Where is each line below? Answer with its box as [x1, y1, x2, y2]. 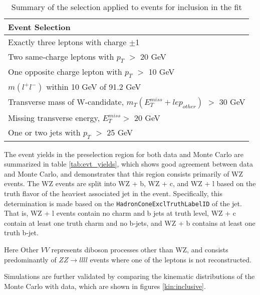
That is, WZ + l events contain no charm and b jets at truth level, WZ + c [4, 208, 236, 218]
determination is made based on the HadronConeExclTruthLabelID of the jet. [4, 198, 242, 208]
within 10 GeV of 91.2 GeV [46, 81, 141, 93]
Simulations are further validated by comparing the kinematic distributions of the [4, 271, 255, 281]
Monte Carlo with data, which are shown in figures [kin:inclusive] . [4, 280, 206, 291]
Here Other [4, 244, 39, 254]
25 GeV [107, 126, 133, 138]
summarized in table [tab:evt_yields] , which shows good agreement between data [4, 159, 253, 169]
